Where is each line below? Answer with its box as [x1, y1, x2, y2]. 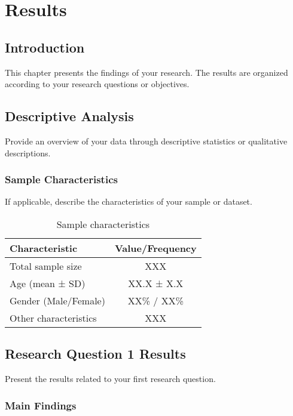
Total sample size [10, 258, 82, 273]
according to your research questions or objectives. [5, 78, 190, 90]
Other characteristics [10, 310, 97, 325]
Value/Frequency [114, 241, 197, 255]
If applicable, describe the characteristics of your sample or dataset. [5, 195, 252, 208]
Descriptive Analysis [5, 107, 134, 125]
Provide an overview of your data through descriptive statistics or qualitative [5, 134, 288, 147]
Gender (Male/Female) [10, 293, 105, 307]
